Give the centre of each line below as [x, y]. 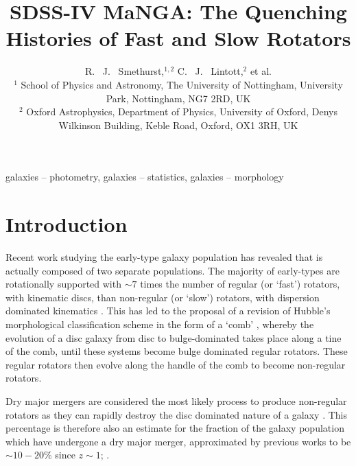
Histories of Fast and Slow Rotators [178, 38]
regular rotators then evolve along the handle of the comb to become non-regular [176, 364]
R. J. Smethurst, [124, 71]
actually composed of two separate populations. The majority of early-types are [173, 270]
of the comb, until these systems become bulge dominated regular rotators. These [177, 351]
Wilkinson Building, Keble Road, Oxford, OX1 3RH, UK [178, 125]
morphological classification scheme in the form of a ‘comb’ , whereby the [160, 324]
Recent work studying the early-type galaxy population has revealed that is [164, 257]
